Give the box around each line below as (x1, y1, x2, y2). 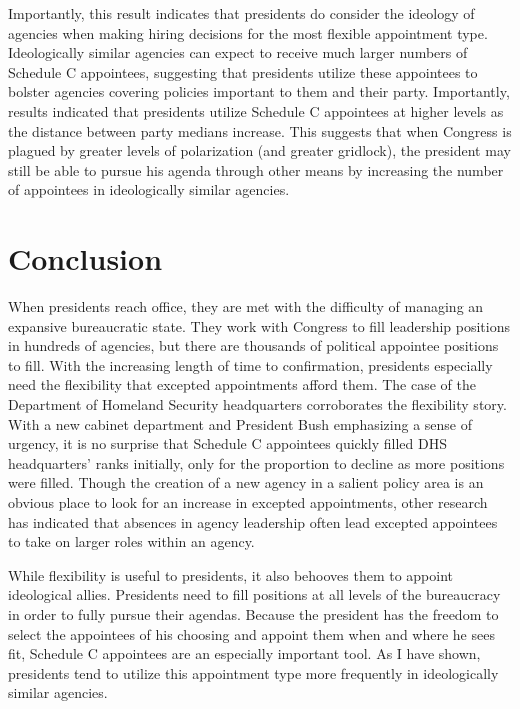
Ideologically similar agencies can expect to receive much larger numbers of (8, 42, 468, 63)
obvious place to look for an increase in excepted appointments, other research (8, 492, 488, 512)
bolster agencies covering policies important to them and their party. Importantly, (8, 81, 510, 102)
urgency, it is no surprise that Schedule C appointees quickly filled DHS (8, 433, 447, 454)
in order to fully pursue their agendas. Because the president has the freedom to (8, 603, 499, 624)
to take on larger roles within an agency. (8, 531, 255, 552)
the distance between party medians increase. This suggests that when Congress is (8, 120, 512, 141)
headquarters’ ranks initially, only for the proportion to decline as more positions (8, 452, 505, 473)
